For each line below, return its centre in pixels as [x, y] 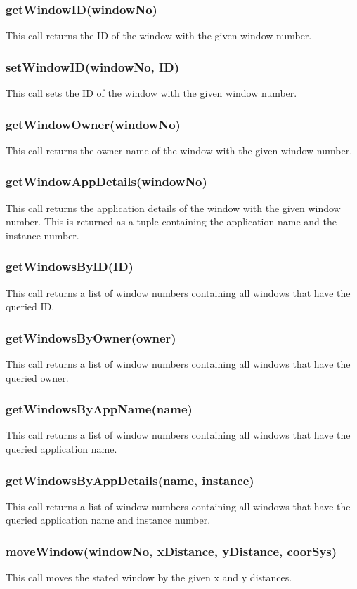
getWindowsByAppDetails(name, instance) [130, 480]
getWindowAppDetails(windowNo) [106, 181]
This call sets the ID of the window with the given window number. [151, 93]
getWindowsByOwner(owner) [91, 337]
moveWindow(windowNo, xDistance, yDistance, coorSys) [171, 551]
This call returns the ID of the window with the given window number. [159, 35]
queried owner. [37, 377]
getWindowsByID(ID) [70, 266]
